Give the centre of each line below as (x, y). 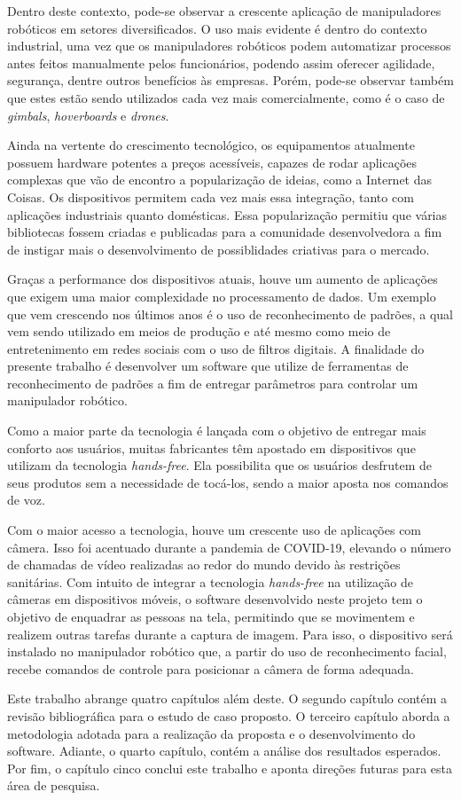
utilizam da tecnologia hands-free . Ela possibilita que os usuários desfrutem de (219, 465)
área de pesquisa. (54, 785)
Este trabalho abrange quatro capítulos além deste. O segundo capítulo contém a (227, 698)
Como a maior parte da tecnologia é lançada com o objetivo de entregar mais (217, 431)
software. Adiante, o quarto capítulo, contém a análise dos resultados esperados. (224, 751)
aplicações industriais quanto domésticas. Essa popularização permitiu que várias (227, 214)
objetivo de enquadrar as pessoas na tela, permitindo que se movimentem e (211, 616)
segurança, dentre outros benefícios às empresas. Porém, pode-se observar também (230, 80)
